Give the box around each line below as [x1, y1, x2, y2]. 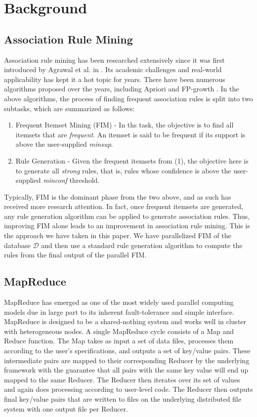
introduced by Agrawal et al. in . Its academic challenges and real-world [4, 64, 222, 75]
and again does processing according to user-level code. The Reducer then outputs [4, 384, 253, 394]
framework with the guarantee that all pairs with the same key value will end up [4, 365, 249, 375]
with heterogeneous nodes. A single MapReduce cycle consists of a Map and [4, 326, 234, 336]
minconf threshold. [43, 175, 100, 185]
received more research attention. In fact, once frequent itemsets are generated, [4, 201, 243, 211]
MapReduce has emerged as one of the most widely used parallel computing [4, 297, 234, 307]
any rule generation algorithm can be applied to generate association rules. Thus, [4, 210, 250, 221]
